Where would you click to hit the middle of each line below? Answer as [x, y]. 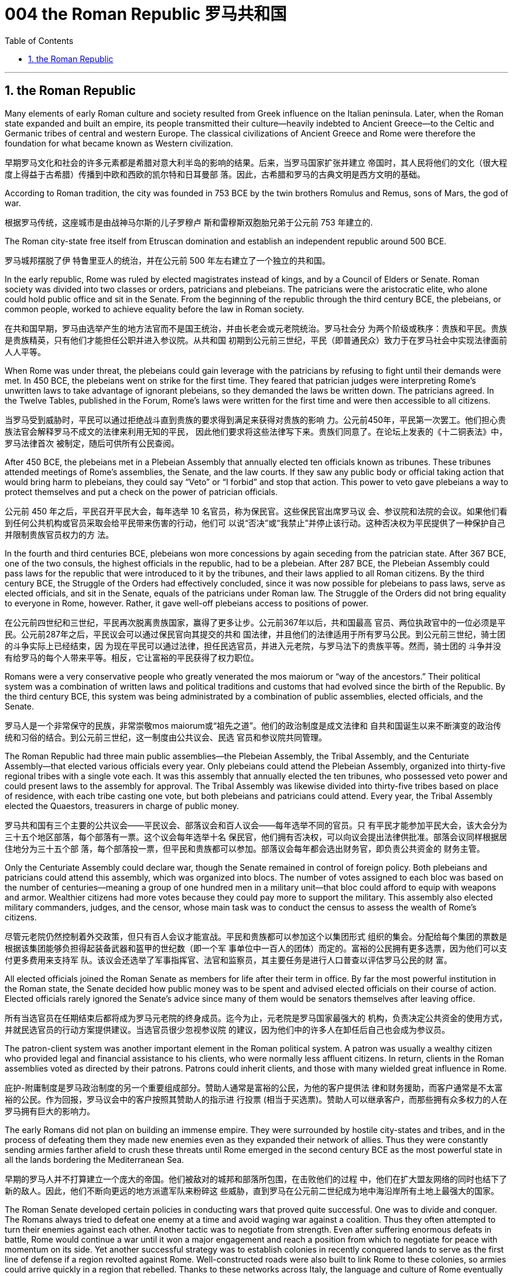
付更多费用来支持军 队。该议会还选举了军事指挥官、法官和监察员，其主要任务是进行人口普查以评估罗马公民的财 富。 [228, 960]
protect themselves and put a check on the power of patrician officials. [141, 492]
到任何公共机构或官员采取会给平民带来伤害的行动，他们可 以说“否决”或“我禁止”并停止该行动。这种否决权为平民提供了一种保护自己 [255, 523]
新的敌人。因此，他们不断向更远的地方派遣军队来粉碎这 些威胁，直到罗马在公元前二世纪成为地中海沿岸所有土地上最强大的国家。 [252, 1190]
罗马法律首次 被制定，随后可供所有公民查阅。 [92, 443]
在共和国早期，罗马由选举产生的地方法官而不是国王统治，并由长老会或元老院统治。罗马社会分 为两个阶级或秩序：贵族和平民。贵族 [256, 328]
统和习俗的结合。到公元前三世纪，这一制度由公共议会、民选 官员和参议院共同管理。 [166, 737]
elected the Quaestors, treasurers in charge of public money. [122, 806]
